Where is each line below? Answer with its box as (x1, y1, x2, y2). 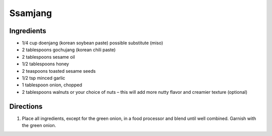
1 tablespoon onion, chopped (22, 82, 83, 88)
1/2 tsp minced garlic (22, 75, 65, 81)
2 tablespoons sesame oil (22, 54, 75, 60)
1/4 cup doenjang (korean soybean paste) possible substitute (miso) (22, 40, 163, 46)
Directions (9, 102, 43, 110)
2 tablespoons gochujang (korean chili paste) (22, 47, 116, 53)
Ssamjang (9, 8, 52, 19)
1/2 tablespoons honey (22, 61, 69, 67)
